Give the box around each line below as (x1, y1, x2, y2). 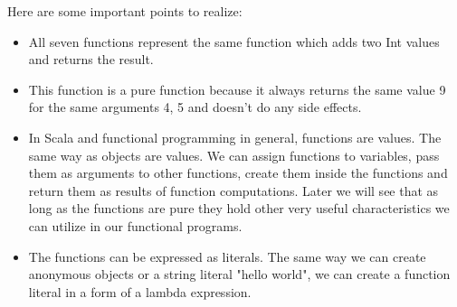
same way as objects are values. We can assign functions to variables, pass (28, 145, 440, 164)
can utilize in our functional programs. (28, 216, 243, 235)
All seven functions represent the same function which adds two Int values (28, 32, 440, 51)
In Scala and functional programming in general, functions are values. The (28, 127, 442, 146)
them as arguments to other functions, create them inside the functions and (28, 163, 448, 182)
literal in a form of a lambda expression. (28, 282, 252, 301)
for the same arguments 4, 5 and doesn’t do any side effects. (28, 98, 362, 116)
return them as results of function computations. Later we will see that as (28, 181, 439, 200)
